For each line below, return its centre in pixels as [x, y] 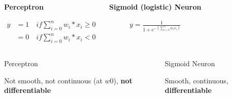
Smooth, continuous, [196, 80]
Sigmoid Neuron [190, 63]
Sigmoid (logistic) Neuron [155, 7]
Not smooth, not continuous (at [53, 80]
